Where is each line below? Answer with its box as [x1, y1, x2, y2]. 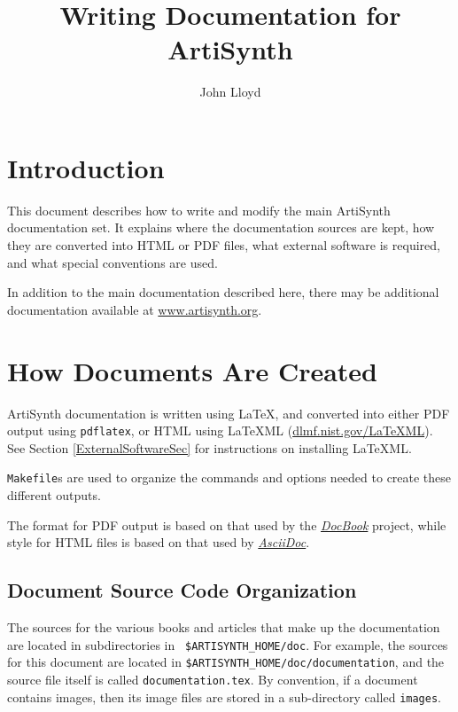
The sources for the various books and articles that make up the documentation [7, 618, 440, 637]
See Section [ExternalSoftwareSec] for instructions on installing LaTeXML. [7, 438, 412, 457]
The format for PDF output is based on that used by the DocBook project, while [7, 515, 446, 534]
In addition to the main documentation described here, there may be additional [7, 283, 439, 301]
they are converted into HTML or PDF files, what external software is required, [7, 236, 440, 254]
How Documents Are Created [7, 352, 378, 388]
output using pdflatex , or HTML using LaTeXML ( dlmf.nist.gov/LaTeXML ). [7, 421, 433, 440]
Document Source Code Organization [7, 576, 357, 604]
